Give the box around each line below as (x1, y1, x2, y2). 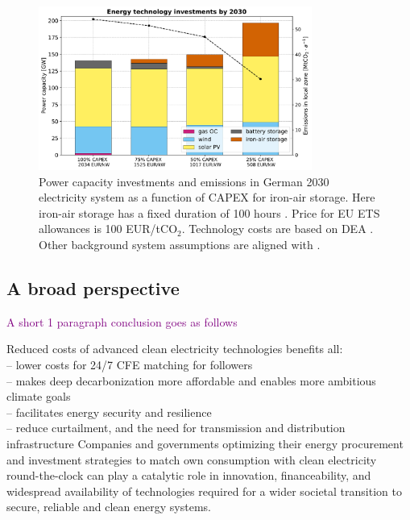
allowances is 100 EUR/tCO (39, 220, 178, 237)
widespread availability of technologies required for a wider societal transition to (6, 482, 402, 499)
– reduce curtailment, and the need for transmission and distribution (6, 419, 346, 436)
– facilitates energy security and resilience (6, 403, 212, 420)
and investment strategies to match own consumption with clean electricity (6, 451, 377, 468)
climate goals (6, 388, 71, 405)
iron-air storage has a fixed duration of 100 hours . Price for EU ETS (39, 204, 380, 221)
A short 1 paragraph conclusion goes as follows (6, 313, 238, 330)
